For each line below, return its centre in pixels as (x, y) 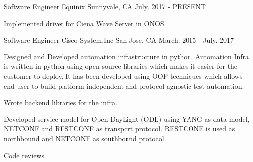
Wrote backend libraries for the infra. (61, 102)
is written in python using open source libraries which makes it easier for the (121, 66)
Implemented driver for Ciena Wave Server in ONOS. (85, 23)
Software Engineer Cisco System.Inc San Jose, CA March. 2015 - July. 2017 (119, 40)
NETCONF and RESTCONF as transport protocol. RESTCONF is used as (120, 129)
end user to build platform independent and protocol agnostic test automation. (124, 85)
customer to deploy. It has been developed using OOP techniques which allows (123, 76)
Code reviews (24, 155)
